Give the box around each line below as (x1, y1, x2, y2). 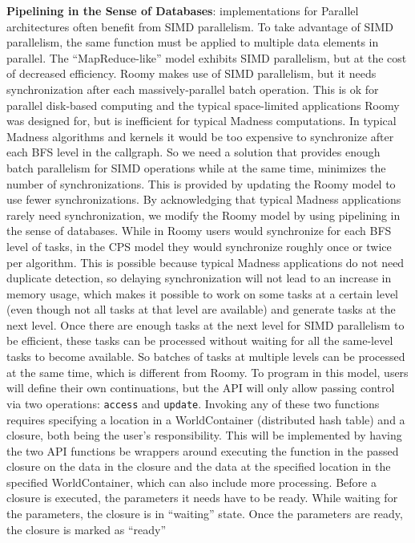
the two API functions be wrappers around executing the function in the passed (6, 442, 399, 459)
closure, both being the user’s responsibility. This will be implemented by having (6, 427, 402, 444)
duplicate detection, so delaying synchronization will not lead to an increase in (6, 269, 392, 286)
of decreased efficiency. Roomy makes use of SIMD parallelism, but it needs (6, 65, 377, 82)
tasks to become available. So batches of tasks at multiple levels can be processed (6, 348, 405, 365)
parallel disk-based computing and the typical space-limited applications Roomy (6, 96, 400, 113)
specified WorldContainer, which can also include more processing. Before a (6, 473, 377, 490)
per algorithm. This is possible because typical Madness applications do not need (6, 253, 405, 270)
